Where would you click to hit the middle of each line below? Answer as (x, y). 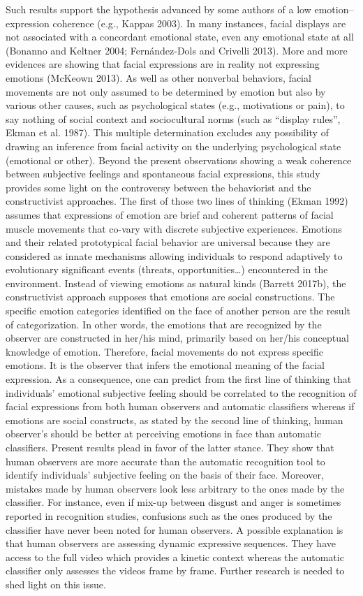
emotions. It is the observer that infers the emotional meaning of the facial (165, 365)
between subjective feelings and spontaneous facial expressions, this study (163, 174)
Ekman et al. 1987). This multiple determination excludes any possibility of (167, 132)
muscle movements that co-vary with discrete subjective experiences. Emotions (174, 228)
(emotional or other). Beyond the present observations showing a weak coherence (179, 160)
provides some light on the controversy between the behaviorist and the (158, 187)
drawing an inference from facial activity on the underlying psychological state (173, 146)
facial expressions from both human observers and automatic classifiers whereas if (180, 406)
